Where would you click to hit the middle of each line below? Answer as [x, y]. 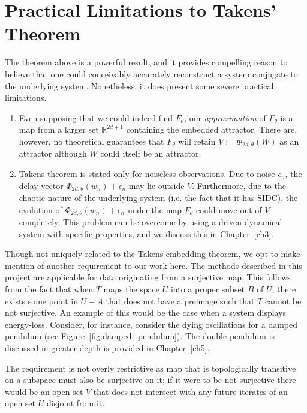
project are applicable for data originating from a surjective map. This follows [148, 277]
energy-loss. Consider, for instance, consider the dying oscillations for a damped [151, 324]
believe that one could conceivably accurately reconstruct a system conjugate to [151, 74]
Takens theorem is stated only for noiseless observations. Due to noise [147, 173]
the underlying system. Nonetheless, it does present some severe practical [139, 86]
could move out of [229, 209]
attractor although [53, 153]
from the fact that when [49, 288]
